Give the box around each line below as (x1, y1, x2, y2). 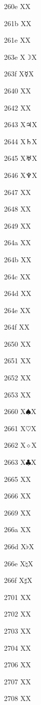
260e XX (4, 1, 30, 11)
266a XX (4, 524, 31, 535)
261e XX (4, 35, 30, 45)
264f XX (4, 322, 29, 332)
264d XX (4, 288, 31, 298)
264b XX (4, 254, 31, 264)
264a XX (4, 237, 31, 248)
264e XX (4, 305, 30, 315)
